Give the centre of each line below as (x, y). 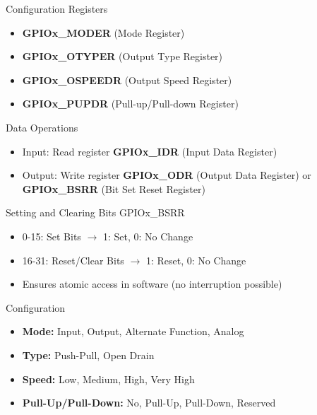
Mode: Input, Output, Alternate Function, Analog (133, 331)
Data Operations (42, 127)
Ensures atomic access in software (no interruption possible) (152, 284)
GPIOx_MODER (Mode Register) (103, 32)
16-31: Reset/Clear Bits (73, 260)
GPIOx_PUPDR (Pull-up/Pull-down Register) (130, 104)
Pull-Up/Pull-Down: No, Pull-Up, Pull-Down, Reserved (149, 403)
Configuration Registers (57, 8)
